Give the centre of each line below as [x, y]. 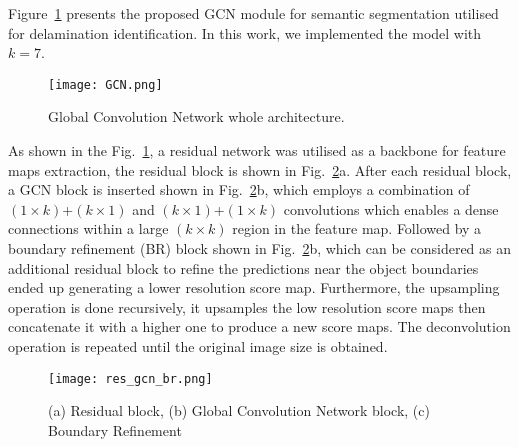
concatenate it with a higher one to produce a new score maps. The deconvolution [259, 326]
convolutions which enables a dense [391, 208]
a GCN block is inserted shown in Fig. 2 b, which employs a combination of [239, 189]
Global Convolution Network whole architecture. [196, 116]
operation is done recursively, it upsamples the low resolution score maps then [247, 306]
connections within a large [88, 228]
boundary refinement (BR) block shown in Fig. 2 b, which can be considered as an [260, 248]
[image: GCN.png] [105, 84]
